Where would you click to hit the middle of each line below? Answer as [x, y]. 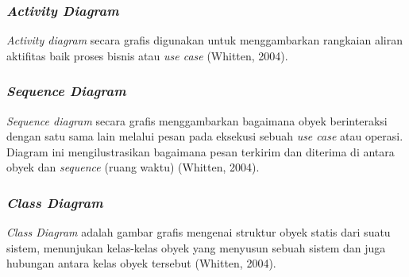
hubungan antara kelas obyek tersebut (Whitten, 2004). [141, 263]
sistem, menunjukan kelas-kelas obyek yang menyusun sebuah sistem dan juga [196, 247]
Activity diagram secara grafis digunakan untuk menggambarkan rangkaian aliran [204, 40]
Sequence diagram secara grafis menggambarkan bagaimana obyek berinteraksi [197, 120]
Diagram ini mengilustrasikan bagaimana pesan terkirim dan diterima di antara [201, 151]
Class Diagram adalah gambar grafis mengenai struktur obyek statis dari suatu [199, 232]
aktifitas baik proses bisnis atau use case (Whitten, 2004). [147, 55]
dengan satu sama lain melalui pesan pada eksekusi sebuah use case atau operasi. [205, 136]
